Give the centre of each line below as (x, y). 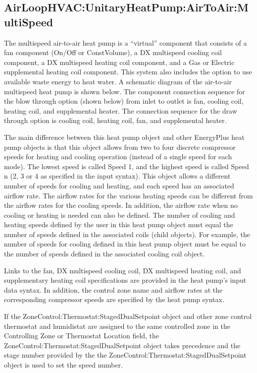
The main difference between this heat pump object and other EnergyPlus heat (124, 137)
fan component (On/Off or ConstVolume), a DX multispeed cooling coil (113, 52)
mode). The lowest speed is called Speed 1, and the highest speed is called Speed (127, 166)
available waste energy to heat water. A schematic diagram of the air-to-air (118, 81)
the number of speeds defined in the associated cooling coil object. (104, 254)
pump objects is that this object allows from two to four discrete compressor (120, 147)
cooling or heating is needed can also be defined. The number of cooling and (120, 215)
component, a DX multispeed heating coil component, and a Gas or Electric (119, 62)
